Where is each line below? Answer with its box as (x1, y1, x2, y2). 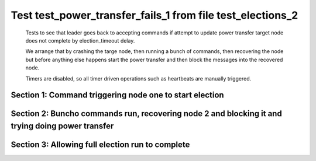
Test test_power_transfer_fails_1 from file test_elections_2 (11, 9, 298, 22)
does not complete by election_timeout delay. (25, 37, 135, 44)
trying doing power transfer (11, 121, 114, 131)
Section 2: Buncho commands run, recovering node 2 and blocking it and (11, 108, 282, 119)
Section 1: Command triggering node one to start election (11, 90, 225, 100)
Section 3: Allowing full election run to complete (11, 139, 190, 149)
